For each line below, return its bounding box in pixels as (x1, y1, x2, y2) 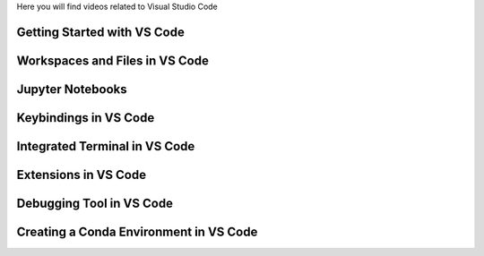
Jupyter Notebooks (16, 81, 127, 97)
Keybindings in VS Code (16, 110, 155, 125)
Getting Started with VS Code (16, 24, 186, 39)
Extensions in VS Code (16, 166, 147, 183)
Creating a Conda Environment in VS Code (16, 224, 258, 239)
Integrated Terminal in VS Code (16, 139, 195, 154)
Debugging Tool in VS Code (16, 195, 174, 210)
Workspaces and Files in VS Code (16, 53, 210, 68)
